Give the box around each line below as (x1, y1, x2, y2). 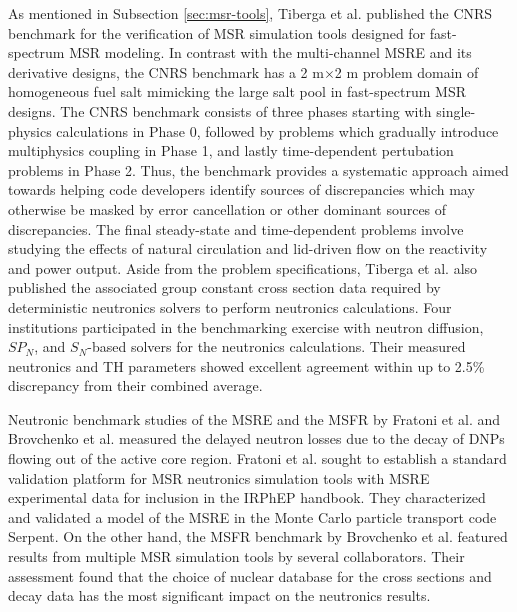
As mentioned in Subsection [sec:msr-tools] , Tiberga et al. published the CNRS (8, 3, 493, 23)
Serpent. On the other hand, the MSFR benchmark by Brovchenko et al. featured (8, 526, 508, 547)
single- (436, 100, 476, 121)
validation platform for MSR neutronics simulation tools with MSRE (8, 467, 430, 488)
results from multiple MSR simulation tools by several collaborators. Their (8, 546, 465, 567)
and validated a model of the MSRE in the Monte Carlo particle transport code (8, 506, 497, 527)
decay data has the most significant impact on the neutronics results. (8, 585, 431, 606)
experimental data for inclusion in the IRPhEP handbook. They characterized (8, 487, 486, 508)
